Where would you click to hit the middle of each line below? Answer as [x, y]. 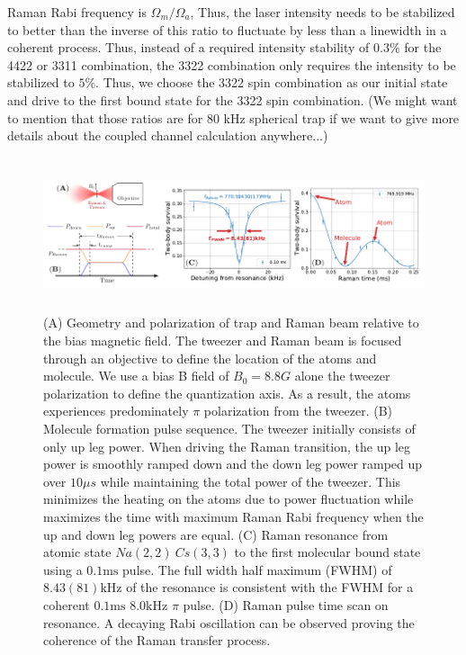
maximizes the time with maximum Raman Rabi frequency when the [233, 516]
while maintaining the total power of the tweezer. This [251, 481]
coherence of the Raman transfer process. [157, 640]
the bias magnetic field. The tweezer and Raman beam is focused [223, 341]
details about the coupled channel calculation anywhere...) [168, 135]
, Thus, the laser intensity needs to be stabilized [323, 12]
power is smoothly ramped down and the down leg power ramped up [233, 464]
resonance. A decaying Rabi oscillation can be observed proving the [229, 622]
